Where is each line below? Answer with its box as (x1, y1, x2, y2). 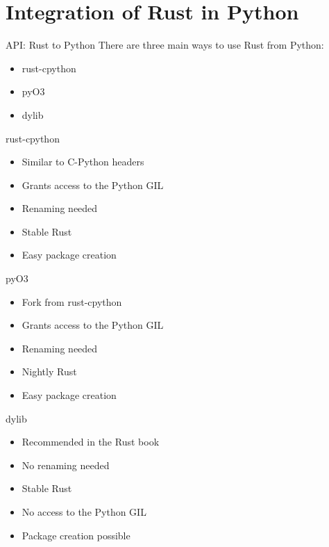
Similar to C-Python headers (22, 154, 144, 169)
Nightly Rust (22, 364, 77, 379)
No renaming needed (22, 457, 110, 472)
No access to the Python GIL (22, 505, 146, 519)
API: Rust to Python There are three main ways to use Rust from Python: (6, 38, 324, 52)
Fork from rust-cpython (22, 294, 122, 309)
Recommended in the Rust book (22, 434, 160, 449)
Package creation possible (22, 528, 130, 542)
